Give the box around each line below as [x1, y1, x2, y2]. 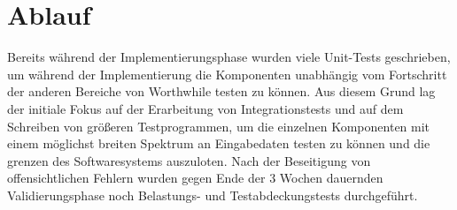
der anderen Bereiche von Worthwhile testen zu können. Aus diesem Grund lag [7, 82, 436, 101]
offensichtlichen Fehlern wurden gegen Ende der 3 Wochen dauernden [7, 169, 383, 187]
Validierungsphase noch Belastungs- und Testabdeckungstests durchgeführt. [7, 185, 418, 204]
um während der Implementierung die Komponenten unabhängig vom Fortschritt [7, 64, 447, 83]
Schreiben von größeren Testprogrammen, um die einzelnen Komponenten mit [7, 116, 430, 135]
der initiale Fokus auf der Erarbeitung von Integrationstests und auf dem [7, 99, 404, 117]
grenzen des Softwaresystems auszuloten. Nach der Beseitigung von [7, 151, 371, 169]
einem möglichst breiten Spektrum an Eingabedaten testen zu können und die [7, 134, 430, 153]
